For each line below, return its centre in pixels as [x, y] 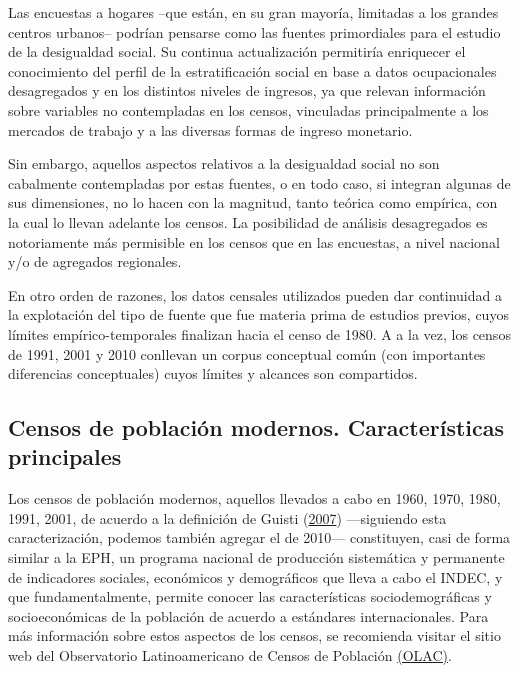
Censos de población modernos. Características [256, 427]
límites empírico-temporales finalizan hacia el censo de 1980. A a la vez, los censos [259, 333]
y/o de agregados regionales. [95, 261]
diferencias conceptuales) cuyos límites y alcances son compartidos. [213, 373]
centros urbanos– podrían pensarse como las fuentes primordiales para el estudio [254, 31]
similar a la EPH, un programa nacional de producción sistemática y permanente [256, 557]
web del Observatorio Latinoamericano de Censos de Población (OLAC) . [230, 655]
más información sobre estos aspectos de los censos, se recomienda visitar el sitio [254, 635]
